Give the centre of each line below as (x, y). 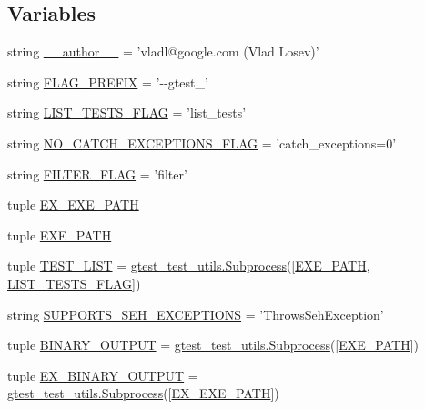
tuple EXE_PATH (60, 235)
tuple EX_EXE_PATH (73, 204)
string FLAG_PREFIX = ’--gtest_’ (108, 82)
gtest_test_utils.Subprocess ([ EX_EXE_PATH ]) (143, 393)
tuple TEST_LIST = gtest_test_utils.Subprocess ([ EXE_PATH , (189, 266)
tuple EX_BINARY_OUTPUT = (103, 375)
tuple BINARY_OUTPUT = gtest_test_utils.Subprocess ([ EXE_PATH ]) (213, 345)
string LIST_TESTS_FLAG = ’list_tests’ (127, 112)
